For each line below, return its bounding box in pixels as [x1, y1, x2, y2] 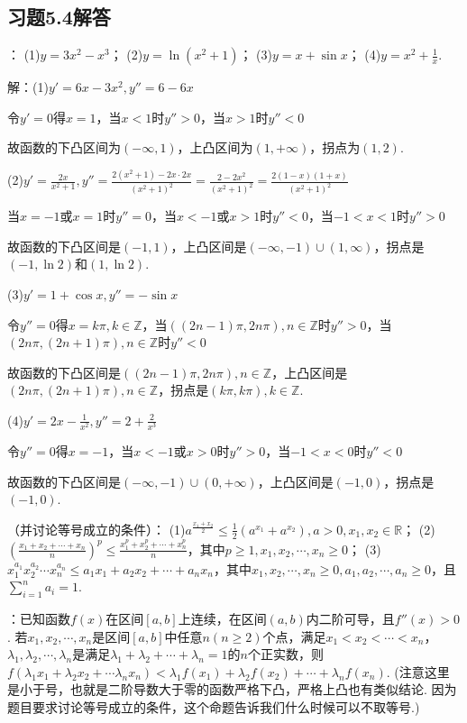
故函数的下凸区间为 [7, 138, 121, 157]
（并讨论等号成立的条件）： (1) [7, 519, 186, 538]
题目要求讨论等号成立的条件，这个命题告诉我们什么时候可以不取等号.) [7, 697, 420, 716]
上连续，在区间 [178, 609, 267, 627]
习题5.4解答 [7, 3, 111, 31]
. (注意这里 [386, 662, 450, 681]
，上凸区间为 [177, 138, 253, 157]
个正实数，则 [248, 645, 325, 664]
